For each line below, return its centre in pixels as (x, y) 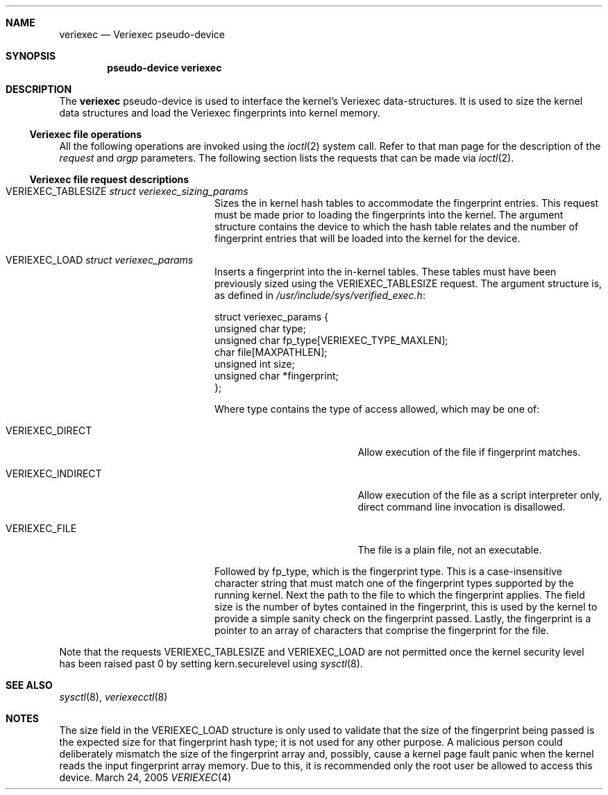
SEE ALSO (29, 685)
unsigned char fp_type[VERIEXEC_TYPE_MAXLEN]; (331, 340)
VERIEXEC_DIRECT (49, 430)
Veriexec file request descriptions (109, 179)
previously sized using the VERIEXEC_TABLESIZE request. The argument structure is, (408, 283)
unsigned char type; (260, 328)
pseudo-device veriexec (164, 68)
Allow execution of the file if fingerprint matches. (469, 452)
